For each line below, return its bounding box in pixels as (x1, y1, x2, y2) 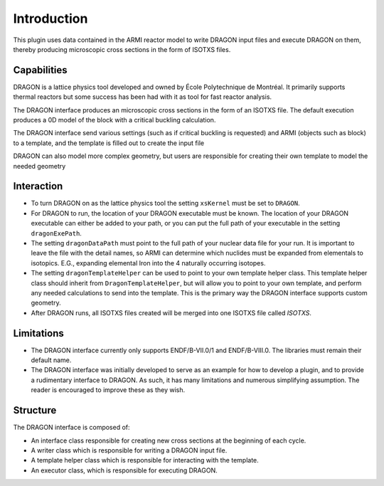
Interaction (13, 180, 63, 192)
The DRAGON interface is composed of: (13, 423, 131, 432)
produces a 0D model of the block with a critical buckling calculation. (13, 116, 216, 125)
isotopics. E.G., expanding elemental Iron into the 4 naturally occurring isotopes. (31, 258, 266, 267)
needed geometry (13, 162, 66, 170)
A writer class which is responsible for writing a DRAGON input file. (31, 445, 228, 455)
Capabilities (13, 64, 68, 76)
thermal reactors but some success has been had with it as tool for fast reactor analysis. (13, 93, 272, 101)
